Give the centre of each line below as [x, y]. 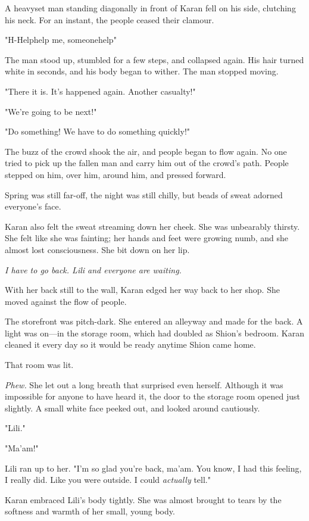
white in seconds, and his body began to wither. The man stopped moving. [142, 71]
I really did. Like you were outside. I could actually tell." [108, 480]
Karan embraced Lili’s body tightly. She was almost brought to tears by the [143, 499]
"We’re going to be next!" [51, 111]
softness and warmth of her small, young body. [90, 511]
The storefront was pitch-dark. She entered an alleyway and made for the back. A [154, 321]
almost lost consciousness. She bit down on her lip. [97, 249]
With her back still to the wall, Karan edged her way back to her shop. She [142, 290]
